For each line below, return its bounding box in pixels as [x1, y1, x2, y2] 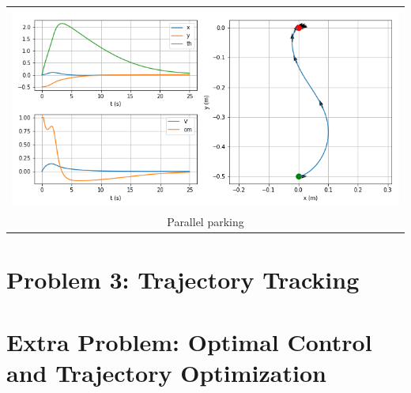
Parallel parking [167, 213, 244, 229]
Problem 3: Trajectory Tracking [6, 263, 360, 296]
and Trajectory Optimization [6, 356, 326, 388]
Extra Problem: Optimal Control [6, 325, 372, 357]
